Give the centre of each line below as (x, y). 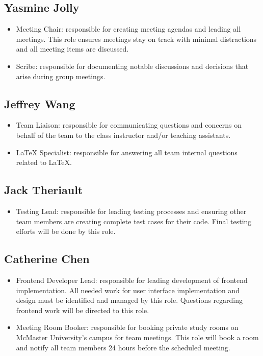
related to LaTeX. (44, 162)
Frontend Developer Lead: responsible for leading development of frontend (132, 280)
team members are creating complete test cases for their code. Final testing (134, 221)
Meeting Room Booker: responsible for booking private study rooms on (127, 327)
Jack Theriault (44, 190)
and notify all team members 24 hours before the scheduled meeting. (123, 347)
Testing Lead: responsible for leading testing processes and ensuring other (131, 211)
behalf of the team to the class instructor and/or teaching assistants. (123, 135)
